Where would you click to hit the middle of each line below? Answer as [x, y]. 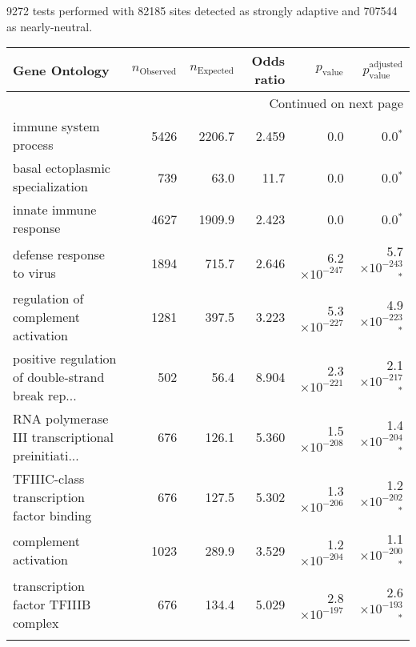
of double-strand [59, 376]
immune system [56, 127]
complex [36, 622]
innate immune [55, 210]
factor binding [52, 515]
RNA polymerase [61, 418]
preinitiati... [46, 455]
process [33, 145]
